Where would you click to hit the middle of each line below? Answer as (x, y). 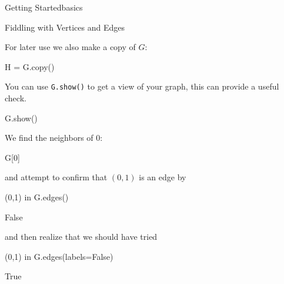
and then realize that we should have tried (81, 237)
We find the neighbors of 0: (54, 138)
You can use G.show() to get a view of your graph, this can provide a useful (142, 86)
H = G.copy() (30, 66)
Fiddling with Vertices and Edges (65, 27)
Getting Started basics (44, 7)
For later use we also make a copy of (70, 47)
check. (16, 98)
